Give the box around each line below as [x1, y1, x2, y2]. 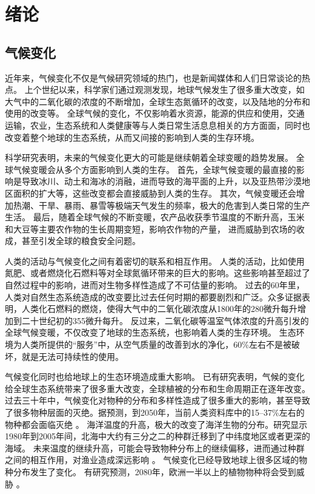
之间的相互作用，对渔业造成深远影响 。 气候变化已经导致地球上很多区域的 [5, 453, 299, 466]
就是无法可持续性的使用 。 [21, 350, 124, 362]
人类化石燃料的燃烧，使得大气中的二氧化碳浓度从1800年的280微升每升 [21, 302, 297, 315]
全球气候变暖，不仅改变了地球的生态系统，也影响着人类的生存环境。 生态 [5, 326, 296, 339]
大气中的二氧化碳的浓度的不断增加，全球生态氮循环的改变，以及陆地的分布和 [5, 95, 310, 107]
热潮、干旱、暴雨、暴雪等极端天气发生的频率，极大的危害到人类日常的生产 [13, 198, 310, 211]
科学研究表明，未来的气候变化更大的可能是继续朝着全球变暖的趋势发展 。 [5, 151, 293, 164]
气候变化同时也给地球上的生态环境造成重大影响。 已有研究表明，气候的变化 [5, 370, 305, 383]
